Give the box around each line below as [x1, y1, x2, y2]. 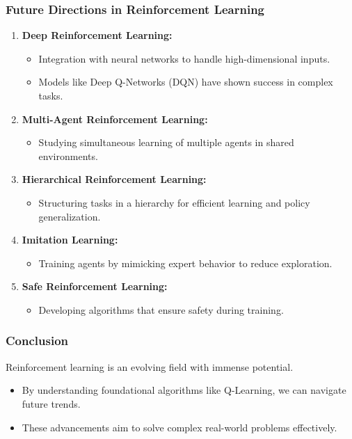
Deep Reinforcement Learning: [22, 28, 173, 42]
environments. [38, 148, 98, 163]
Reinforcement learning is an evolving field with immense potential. [6, 359, 294, 374]
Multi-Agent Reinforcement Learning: [22, 111, 208, 126]
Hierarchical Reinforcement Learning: [22, 172, 207, 186]
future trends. [22, 396, 81, 410]
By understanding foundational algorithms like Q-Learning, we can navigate [22, 383, 346, 397]
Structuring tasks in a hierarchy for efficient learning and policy [38, 195, 310, 209]
